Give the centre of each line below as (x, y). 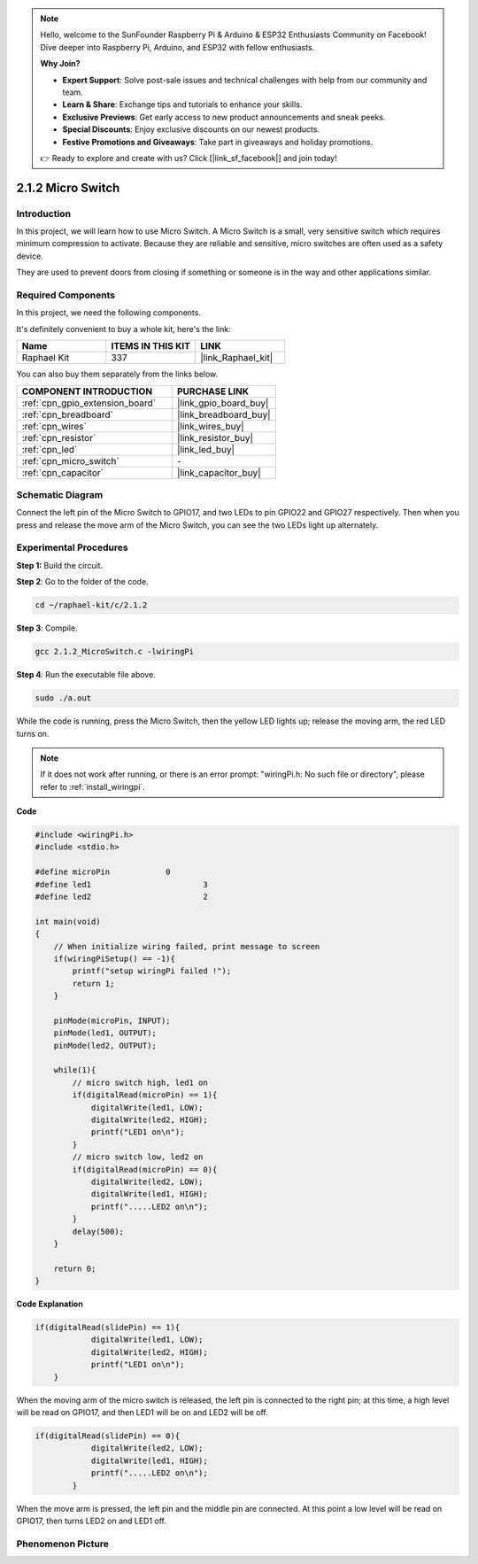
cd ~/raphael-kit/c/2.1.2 (91, 605)
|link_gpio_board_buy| (223, 403)
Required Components (66, 295)
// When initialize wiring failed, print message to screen (187, 946)
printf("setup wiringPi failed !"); (152, 971)
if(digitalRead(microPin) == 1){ (145, 1095)
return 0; (75, 1268)
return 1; (93, 983)
